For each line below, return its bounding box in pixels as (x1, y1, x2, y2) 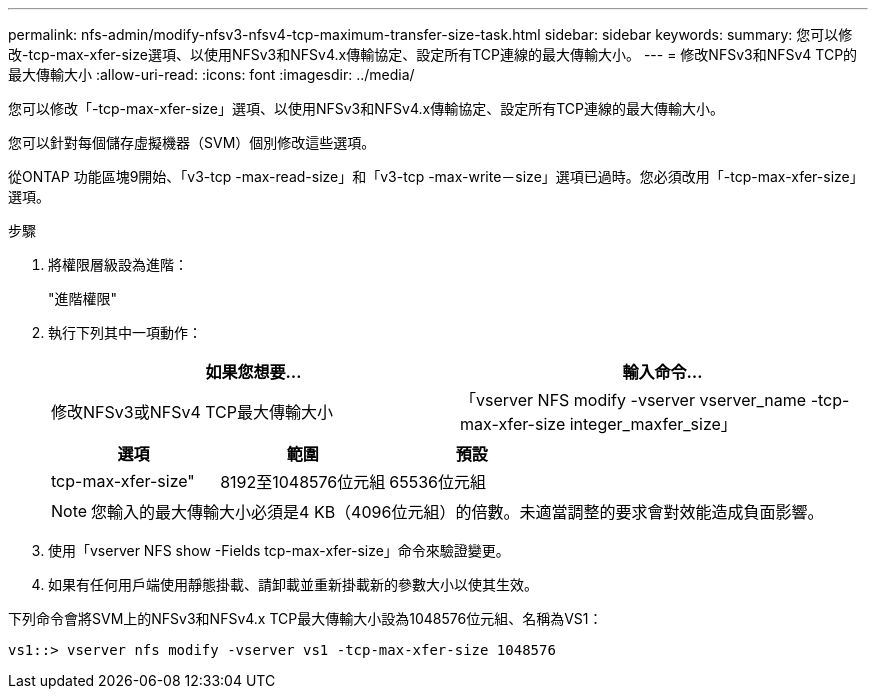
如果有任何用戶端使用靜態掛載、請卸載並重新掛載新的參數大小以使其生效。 (48, 576, 538, 593)
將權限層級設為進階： (48, 256, 188, 273)
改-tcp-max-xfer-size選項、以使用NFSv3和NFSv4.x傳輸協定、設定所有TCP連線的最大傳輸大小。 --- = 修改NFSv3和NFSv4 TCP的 (8, 46, 858, 63)
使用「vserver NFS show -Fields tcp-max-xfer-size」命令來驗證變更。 (48, 542, 510, 559)
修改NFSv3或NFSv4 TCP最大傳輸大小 (51, 402, 333, 422)
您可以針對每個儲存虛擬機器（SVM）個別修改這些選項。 (8, 134, 376, 151)
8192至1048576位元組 (220, 472, 386, 492)
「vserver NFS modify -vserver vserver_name (460, 390, 807, 410)
